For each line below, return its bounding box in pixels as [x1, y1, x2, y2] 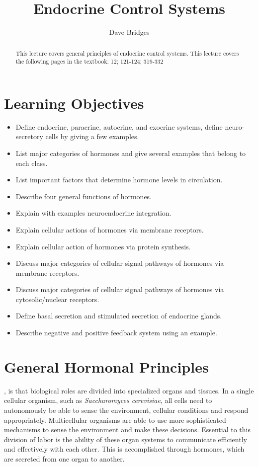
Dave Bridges [109, 27, 150, 37]
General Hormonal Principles [4, 356, 209, 377]
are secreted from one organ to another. [4, 453, 125, 464]
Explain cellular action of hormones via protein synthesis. [15, 241, 191, 251]
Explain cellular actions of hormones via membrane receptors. [15, 224, 204, 234]
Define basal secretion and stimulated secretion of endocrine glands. [15, 311, 222, 321]
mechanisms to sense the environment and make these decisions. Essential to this [4, 424, 251, 435]
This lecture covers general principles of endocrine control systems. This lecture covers [15, 49, 239, 57]
